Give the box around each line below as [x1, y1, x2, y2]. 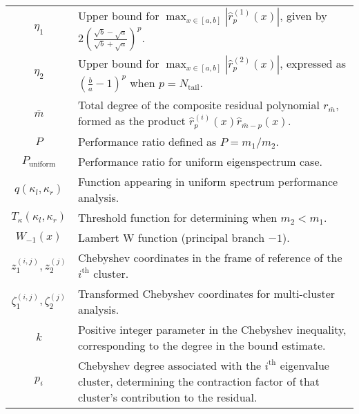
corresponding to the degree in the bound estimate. [77, 337, 326, 353]
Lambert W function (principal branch [77, 229, 265, 245]
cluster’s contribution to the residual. [77, 388, 258, 405]
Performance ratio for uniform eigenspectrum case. [77, 153, 322, 169]
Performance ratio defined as [77, 133, 217, 149]
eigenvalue [280, 357, 329, 373]
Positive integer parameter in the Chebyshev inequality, [77, 321, 347, 337]
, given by [280, 8, 327, 23]
